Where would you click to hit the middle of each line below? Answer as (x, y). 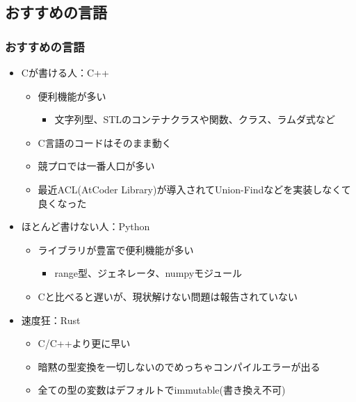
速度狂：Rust (51, 320)
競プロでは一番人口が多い (96, 166)
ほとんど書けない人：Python (86, 226)
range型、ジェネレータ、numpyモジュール (148, 273)
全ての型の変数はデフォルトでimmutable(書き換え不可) (162, 390)
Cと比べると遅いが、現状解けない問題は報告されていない (168, 296)
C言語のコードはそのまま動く (105, 142)
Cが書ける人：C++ (65, 72)
